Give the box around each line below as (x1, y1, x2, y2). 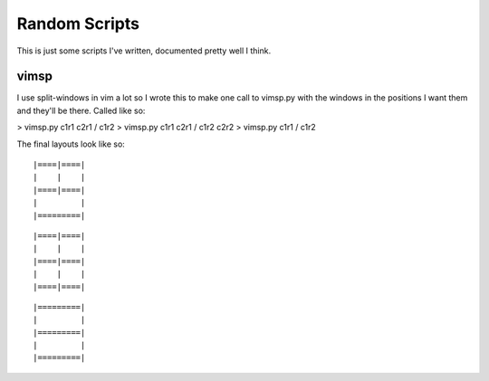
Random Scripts (16, 14, 140, 33)
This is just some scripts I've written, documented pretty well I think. (16, 45, 272, 56)
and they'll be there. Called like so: (16, 105, 146, 116)
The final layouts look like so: (16, 138, 126, 149)
